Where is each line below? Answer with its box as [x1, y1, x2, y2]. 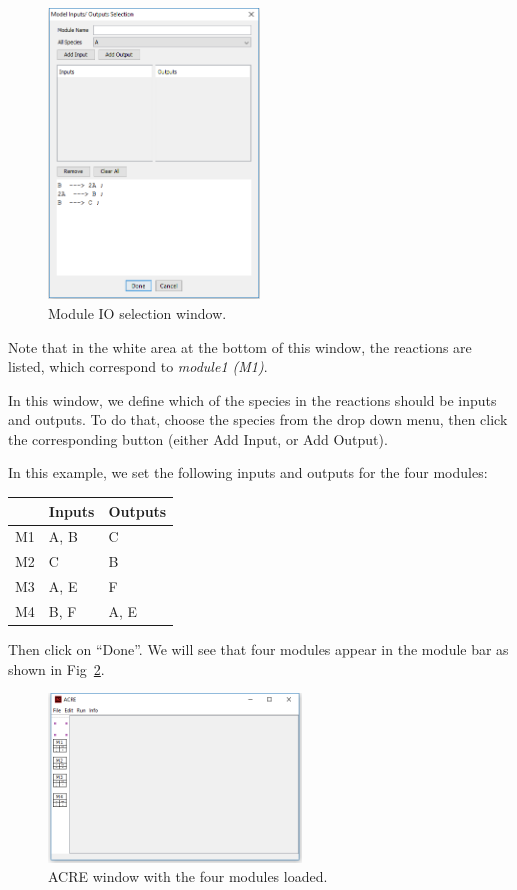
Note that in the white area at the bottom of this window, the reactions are [8, 336, 472, 357]
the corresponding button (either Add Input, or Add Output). [8, 428, 388, 449]
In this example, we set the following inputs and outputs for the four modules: [8, 462, 488, 483]
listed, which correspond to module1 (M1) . [8, 356, 268, 377]
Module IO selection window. [48, 302, 227, 323]
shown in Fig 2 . [8, 658, 105, 679]
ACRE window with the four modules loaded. [48, 866, 328, 887]
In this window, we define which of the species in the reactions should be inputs [8, 389, 497, 410]
